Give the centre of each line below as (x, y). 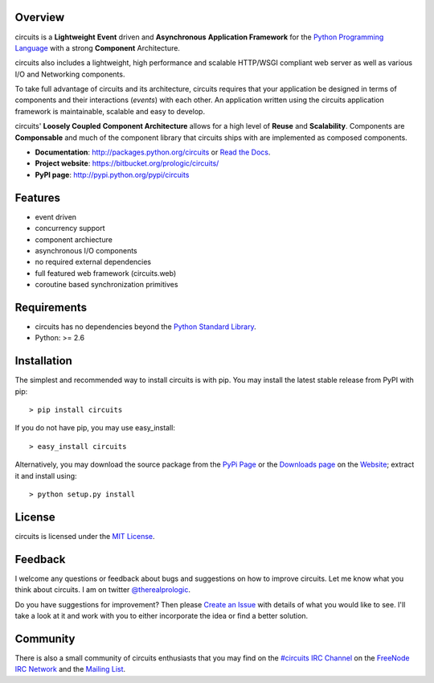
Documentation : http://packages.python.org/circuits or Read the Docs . (153, 152)
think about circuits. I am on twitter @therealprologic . (103, 590)
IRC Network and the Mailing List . (70, 669)
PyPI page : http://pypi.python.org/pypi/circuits (112, 175)
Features (37, 197)
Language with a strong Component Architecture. (98, 47)
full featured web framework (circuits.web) (106, 273)
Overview (40, 17)
